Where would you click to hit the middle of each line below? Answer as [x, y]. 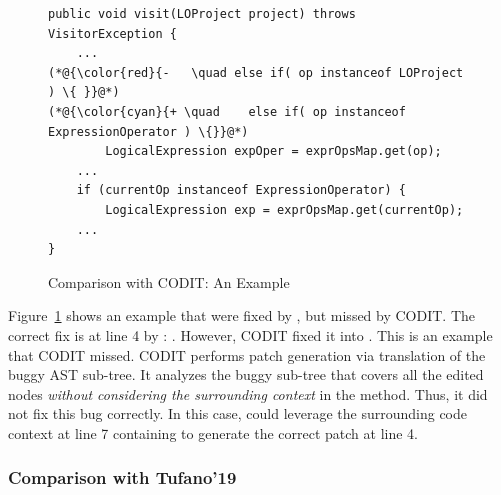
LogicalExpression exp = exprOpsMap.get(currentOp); [284, 209]
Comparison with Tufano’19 [122, 477]
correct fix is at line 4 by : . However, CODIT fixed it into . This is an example [250, 334]
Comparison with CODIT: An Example [169, 281]
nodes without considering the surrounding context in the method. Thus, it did [248, 393]
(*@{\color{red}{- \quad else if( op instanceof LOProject [256, 72]
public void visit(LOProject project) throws [202, 14]
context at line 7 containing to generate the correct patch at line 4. [213, 432]
